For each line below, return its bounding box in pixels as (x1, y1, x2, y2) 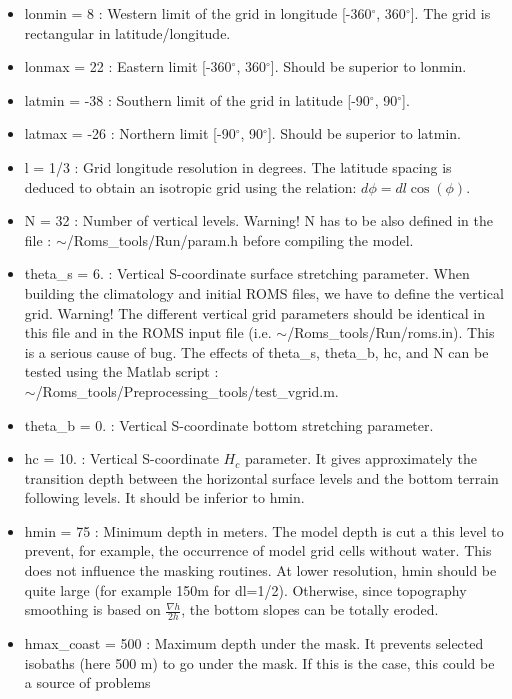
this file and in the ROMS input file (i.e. (24, 322, 272, 343)
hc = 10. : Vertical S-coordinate (24, 448, 219, 469)
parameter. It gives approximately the (244, 448, 477, 469)
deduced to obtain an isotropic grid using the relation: (24, 176, 357, 197)
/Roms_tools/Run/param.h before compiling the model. (66, 229, 414, 250)
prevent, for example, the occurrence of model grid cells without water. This (24, 540, 492, 561)
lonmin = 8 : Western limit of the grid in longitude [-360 (24, 3, 372, 23)
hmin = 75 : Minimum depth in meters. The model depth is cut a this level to (24, 520, 504, 541)
